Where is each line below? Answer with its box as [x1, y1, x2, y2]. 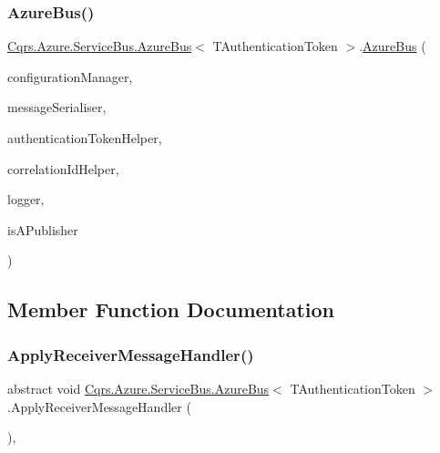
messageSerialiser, [7, 98, 107, 117]
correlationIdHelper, [7, 159, 119, 178]
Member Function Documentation [7, 295, 335, 324]
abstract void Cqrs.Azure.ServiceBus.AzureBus [7, 378, 270, 397]
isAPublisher [7, 220, 78, 239]
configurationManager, [7, 67, 133, 86]
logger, [7, 190, 45, 209]
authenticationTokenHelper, [7, 129, 162, 147]
